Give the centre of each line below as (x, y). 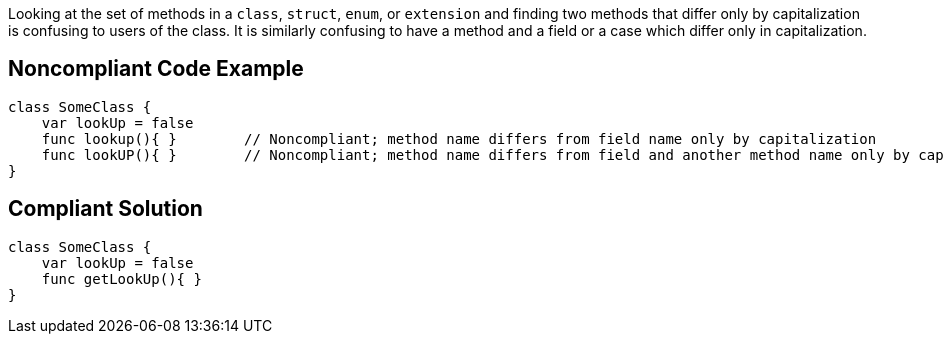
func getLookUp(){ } (121, 278)
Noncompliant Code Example (156, 69)
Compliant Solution (105, 209)
